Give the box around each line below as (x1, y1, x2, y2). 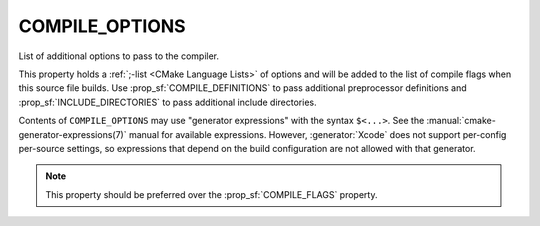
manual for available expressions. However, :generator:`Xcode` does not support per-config (128, 128, 507, 140)
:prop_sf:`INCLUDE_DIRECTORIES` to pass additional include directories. (18, 96, 317, 108)
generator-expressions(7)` (18, 128, 127, 140)
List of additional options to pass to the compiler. (18, 50, 220, 62)
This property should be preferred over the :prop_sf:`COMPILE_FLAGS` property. (45, 188, 378, 200)
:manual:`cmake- (426, 115, 497, 127)
